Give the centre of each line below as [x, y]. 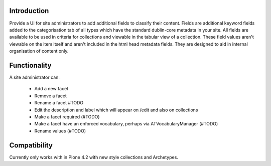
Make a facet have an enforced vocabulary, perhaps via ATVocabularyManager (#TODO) [126, 124]
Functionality [30, 65]
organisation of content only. [39, 51]
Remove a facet [51, 96]
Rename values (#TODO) [60, 131]
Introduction [29, 11]
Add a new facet [51, 89]
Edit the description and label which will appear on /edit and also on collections [116, 110]
